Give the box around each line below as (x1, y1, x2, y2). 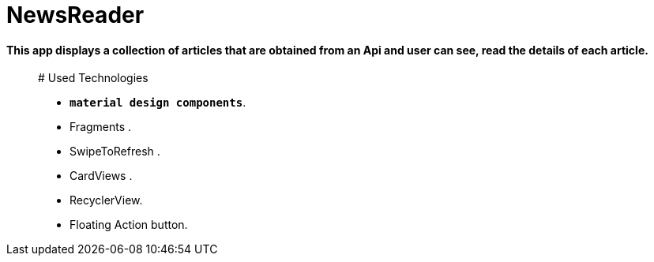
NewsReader (6, 2, 145, 28)
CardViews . (70, 169, 133, 183)
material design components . (70, 95, 246, 110)
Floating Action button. (70, 218, 188, 232)
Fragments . (70, 120, 132, 134)
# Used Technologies (38, 71, 148, 85)
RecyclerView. (70, 193, 143, 208)
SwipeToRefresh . (70, 144, 160, 159)
